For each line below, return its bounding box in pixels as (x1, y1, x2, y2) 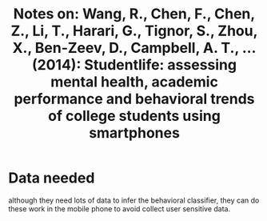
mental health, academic (50, 73, 218, 91)
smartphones (89, 124, 180, 143)
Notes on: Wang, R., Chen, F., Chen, (13, 5, 256, 23)
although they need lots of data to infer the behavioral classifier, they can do (8, 195, 260, 205)
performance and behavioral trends (14, 90, 255, 108)
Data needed (8, 169, 95, 187)
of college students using (47, 107, 221, 125)
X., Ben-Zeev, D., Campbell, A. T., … (12, 39, 257, 57)
